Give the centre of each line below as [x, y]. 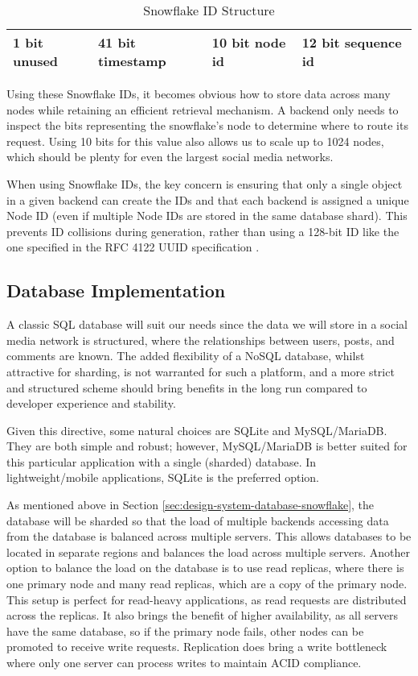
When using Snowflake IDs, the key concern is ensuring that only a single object [205, 183]
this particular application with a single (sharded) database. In [162, 461]
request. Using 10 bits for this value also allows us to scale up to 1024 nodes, [195, 141]
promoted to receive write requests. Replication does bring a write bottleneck [197, 647]
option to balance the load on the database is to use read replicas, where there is [205, 568]
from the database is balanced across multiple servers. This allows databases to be [209, 536]
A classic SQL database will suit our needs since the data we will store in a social [207, 324]
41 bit [117, 42]
